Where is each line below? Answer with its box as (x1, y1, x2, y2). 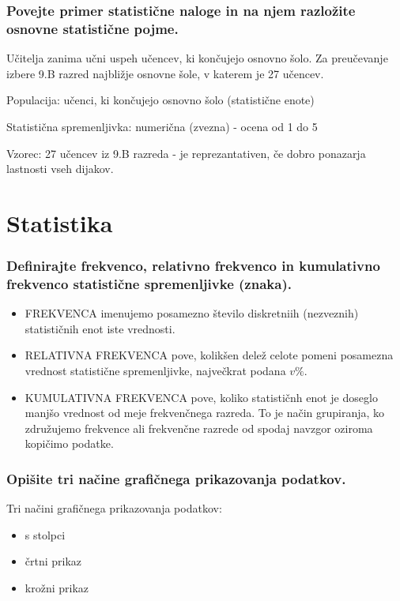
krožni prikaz (25, 579, 89, 595)
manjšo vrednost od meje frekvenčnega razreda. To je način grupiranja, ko (25, 404, 385, 421)
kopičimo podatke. (25, 435, 114, 452)
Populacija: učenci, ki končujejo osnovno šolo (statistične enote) (6, 92, 315, 108)
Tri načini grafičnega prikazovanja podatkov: (6, 500, 222, 516)
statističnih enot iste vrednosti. (25, 320, 175, 336)
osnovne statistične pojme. (6, 18, 179, 38)
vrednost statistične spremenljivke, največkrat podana (25, 362, 286, 378)
